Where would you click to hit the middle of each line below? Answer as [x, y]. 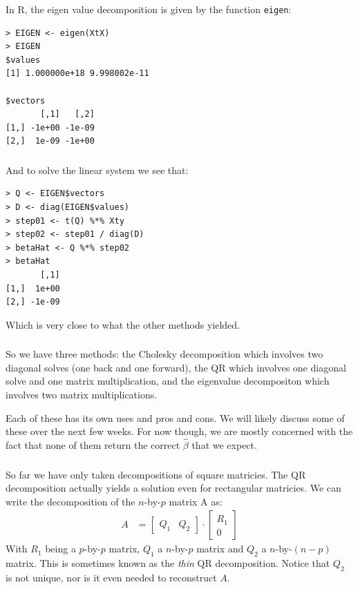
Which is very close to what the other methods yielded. [123, 324]
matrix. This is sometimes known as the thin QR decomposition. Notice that [168, 563]
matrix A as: [196, 501]
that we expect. [224, 445]
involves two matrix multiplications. [82, 395]
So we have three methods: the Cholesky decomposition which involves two [164, 354]
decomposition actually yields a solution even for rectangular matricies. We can [173, 488]
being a [60, 549]
